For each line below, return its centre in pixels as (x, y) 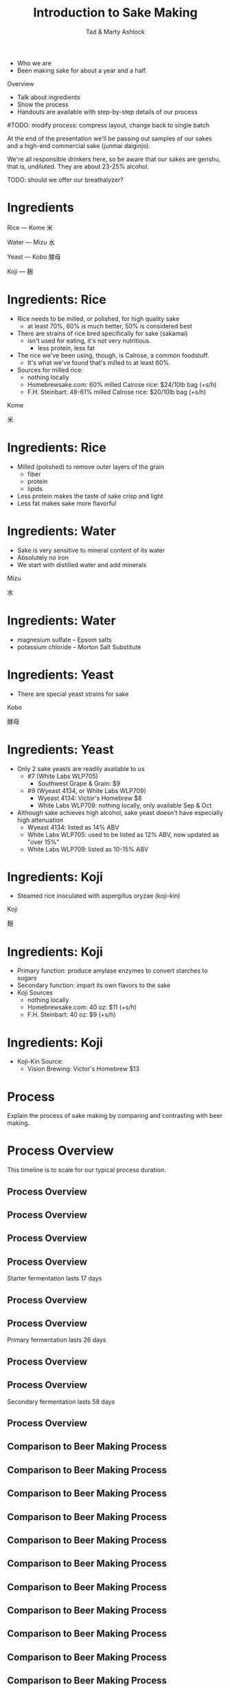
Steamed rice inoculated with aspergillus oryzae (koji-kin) (99, 896)
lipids (35, 488)
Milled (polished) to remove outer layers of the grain (91, 467)
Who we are (34, 63)
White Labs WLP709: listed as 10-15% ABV (88, 849)
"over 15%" (43, 842)
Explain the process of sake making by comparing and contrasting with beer (115, 1116)
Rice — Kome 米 (30, 227)
